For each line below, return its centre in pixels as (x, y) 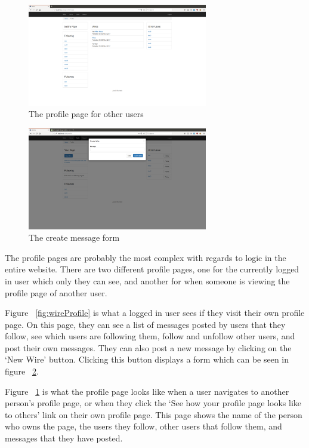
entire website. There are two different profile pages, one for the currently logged (152, 269)
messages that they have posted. (64, 438)
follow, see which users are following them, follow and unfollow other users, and (150, 336)
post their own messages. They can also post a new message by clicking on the (148, 347)
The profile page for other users (86, 114)
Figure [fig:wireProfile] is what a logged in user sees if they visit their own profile (155, 313)
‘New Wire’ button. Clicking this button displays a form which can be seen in (147, 359)
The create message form (74, 237)
